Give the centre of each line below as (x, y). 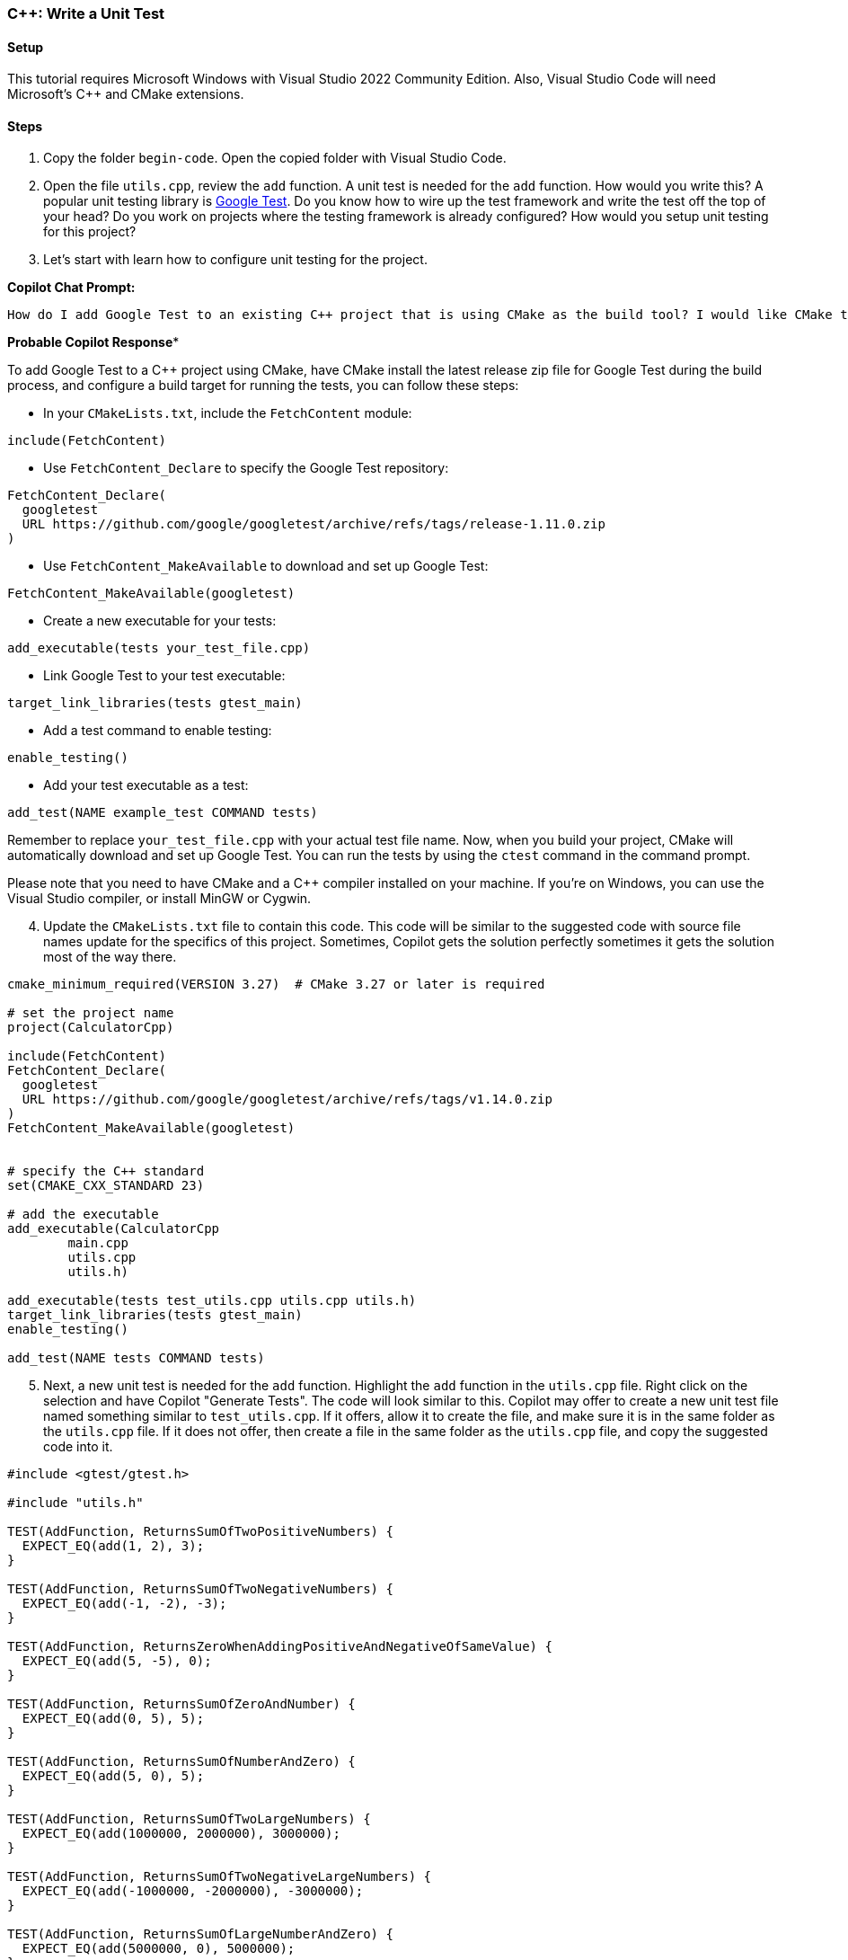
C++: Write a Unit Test (86, 13)
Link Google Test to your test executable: (164, 676)
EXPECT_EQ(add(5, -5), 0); (117, 1661)
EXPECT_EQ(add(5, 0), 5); (113, 1776)
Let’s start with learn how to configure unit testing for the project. (235, 260)
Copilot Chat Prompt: (71, 288)
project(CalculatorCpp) (91, 1028)
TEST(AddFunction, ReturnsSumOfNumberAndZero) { (181, 1762)
